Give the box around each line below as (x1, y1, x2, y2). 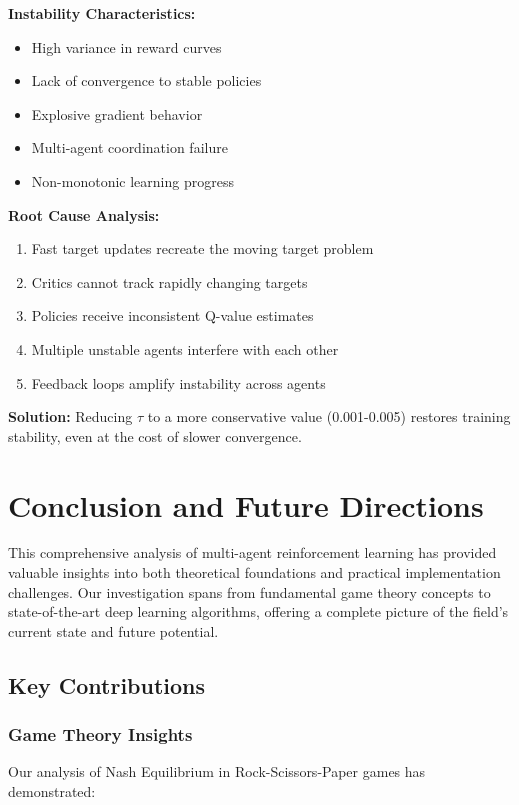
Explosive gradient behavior (31, 103, 203, 124)
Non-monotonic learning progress (31, 170, 234, 191)
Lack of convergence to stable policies (31, 70, 262, 91)
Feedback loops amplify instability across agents (31, 372, 326, 393)
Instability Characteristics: (8, 3, 196, 23)
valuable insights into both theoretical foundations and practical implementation (8, 562, 501, 583)
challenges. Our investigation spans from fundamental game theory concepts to (8, 581, 491, 602)
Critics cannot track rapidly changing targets (31, 271, 308, 292)
